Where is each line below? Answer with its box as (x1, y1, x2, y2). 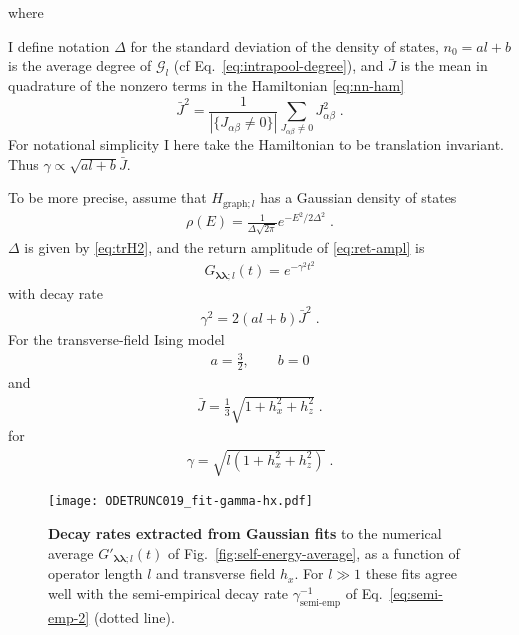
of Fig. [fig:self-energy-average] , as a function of (167, 542, 460, 563)
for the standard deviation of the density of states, (130, 35, 439, 56)
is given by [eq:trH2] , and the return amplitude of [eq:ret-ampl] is (24, 237, 425, 258)
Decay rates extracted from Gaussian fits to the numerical (48, 523, 442, 544)
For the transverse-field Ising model (8, 329, 225, 350)
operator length (48, 563, 143, 584)
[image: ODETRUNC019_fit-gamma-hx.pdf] (48, 494, 313, 509)
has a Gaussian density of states (260, 187, 457, 208)
